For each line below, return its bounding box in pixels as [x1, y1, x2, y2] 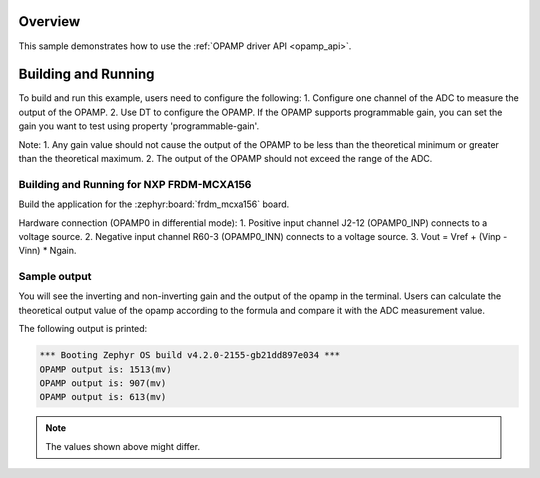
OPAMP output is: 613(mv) [39, 391, 167, 403]
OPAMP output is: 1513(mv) [39, 363, 172, 375]
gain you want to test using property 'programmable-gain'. [18, 120, 260, 132]
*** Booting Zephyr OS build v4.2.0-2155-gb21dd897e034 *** [39, 350, 341, 361]
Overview [18, 13, 81, 30]
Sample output [18, 270, 92, 284]
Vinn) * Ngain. [18, 245, 77, 257]
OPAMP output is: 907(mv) [39, 377, 167, 389]
